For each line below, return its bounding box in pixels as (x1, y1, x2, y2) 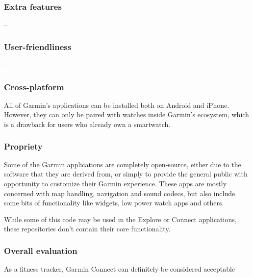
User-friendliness (4, 40, 72, 52)
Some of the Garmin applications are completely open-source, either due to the (4, 159, 241, 169)
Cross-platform (4, 80, 64, 93)
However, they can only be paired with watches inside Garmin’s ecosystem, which (4, 109, 249, 120)
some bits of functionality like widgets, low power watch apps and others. (4, 198, 224, 208)
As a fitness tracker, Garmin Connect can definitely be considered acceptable (4, 264, 235, 274)
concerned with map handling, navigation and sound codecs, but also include (4, 188, 235, 198)
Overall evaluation (4, 244, 77, 256)
